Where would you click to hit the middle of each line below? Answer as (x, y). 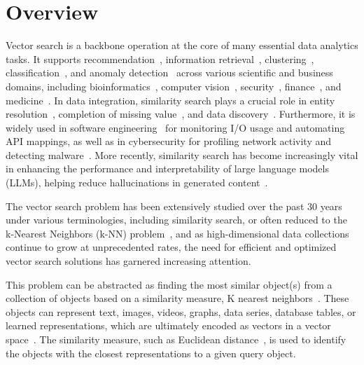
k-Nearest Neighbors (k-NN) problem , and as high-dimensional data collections (177, 233)
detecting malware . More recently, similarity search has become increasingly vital (182, 154)
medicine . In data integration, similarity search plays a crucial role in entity (170, 100)
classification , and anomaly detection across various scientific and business (169, 73)
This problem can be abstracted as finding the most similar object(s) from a (169, 284)
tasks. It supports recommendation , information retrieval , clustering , (160, 58)
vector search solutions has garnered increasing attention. (128, 261)
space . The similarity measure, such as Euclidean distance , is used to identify (176, 339)
